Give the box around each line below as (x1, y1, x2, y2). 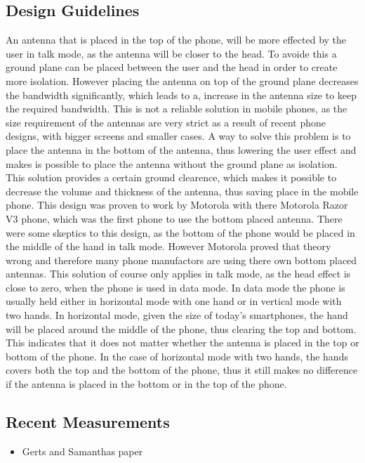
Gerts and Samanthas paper (22, 443, 143, 458)
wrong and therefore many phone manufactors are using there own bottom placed (6, 252, 357, 267)
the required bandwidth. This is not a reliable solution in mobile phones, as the (6, 101, 347, 116)
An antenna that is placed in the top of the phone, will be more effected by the (6, 32, 347, 47)
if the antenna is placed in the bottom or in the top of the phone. (6, 377, 287, 391)
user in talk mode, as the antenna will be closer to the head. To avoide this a (6, 46, 337, 60)
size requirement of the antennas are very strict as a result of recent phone (6, 115, 326, 129)
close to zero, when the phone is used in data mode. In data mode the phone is (6, 280, 345, 294)
